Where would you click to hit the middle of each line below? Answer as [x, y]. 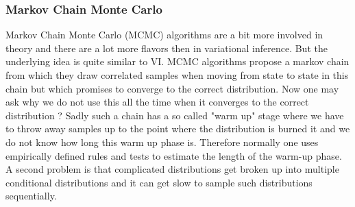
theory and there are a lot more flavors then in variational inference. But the [167, 48]
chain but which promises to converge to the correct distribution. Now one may [172, 88]
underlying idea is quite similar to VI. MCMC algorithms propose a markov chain [177, 61]
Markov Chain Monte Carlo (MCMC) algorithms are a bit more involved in [164, 35]
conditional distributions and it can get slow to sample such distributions [159, 182]
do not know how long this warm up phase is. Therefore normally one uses [162, 142]
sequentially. [31, 196]
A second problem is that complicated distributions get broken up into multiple [172, 169]
